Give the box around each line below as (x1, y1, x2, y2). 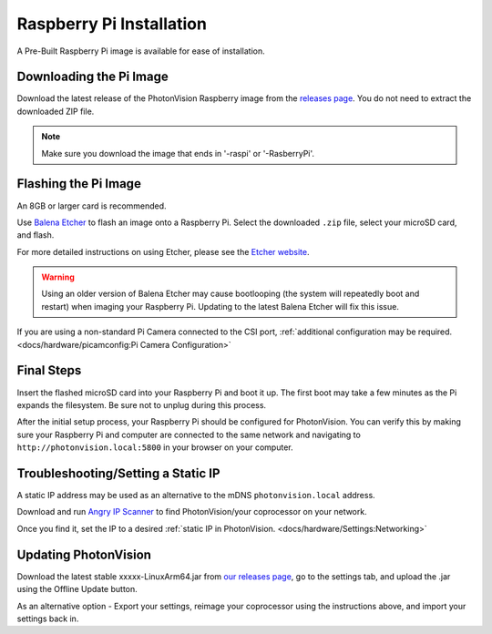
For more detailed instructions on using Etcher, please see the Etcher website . (16, 246, 310, 257)
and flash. (16, 230, 55, 240)
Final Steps (16, 363, 82, 378)
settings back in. (16, 613, 79, 624)
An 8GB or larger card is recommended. (16, 200, 168, 211)
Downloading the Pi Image (16, 69, 169, 85)
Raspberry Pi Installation (16, 14, 207, 34)
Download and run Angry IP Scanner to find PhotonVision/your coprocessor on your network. (16, 506, 368, 517)
